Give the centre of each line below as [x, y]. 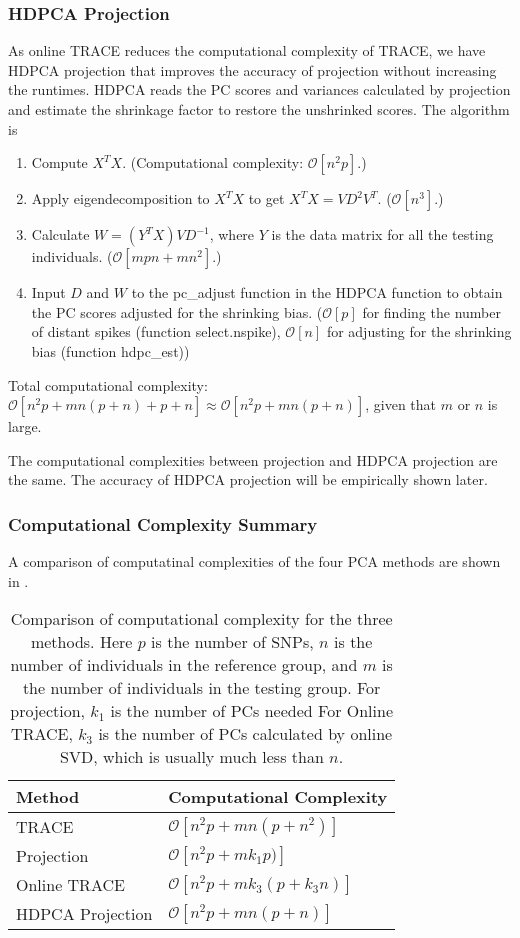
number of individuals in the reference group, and [184, 665]
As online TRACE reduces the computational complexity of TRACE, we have [247, 50]
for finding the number [431, 311]
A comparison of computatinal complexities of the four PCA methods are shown [254, 561]
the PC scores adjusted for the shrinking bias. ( [177, 311]
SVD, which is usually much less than [192, 757]
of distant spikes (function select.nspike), [156, 331]
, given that [401, 404]
